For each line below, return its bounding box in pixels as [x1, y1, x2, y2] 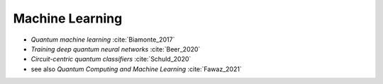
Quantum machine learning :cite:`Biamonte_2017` [30, 35, 175, 44]
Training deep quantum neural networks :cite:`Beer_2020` [30, 44, 201, 53]
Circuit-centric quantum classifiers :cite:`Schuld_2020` [30, 55, 191, 64]
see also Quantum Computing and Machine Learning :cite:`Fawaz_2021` [30, 64, 243, 73]
